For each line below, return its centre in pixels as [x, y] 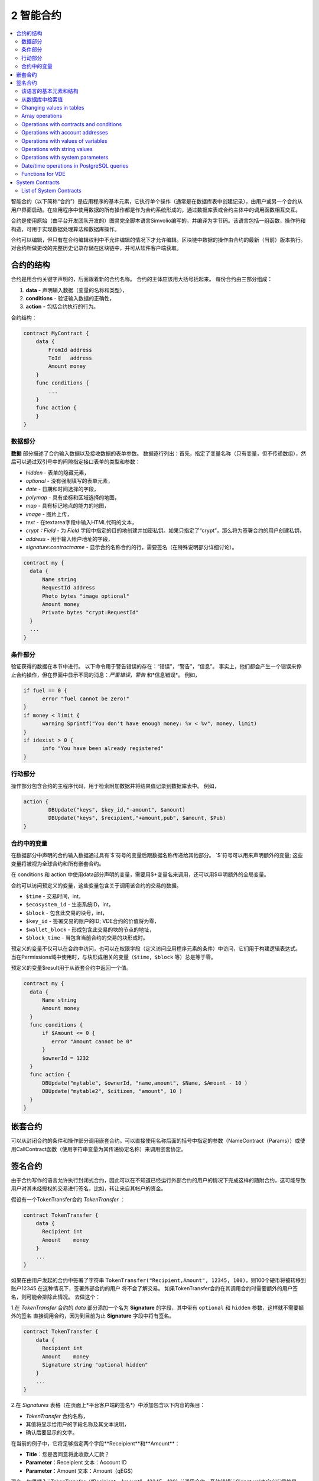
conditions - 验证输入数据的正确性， [70, 298]
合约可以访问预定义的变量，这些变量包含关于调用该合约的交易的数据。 [96, 885]
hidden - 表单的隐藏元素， [58, 472]
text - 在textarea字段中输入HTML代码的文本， [81, 522]
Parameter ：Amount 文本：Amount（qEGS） [81, 1471]
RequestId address [69, 588]
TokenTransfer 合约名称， [57, 1416]
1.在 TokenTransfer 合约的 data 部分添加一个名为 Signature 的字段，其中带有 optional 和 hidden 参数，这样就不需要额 [157, 1308]
